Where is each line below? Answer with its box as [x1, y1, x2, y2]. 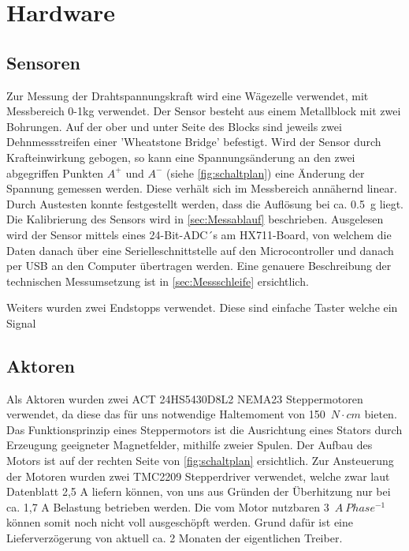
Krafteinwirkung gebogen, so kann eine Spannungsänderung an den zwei [6, 148, 355, 165]
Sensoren [6, 50, 80, 74]
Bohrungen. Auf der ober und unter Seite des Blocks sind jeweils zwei [6, 118, 342, 134]
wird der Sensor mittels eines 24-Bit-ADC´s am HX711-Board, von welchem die [6, 226, 392, 242]
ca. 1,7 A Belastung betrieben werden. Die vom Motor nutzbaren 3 [6, 498, 329, 515]
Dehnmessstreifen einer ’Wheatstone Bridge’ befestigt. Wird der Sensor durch [6, 133, 381, 150]
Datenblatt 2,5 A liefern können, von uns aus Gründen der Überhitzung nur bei [6, 483, 391, 500]
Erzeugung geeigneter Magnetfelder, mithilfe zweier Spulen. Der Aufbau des [6, 437, 373, 453]
